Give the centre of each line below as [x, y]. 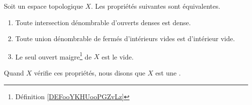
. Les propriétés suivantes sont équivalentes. [156, 6]
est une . [168, 73]
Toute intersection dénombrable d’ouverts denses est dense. [103, 22]
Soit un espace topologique [44, 6]
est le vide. [118, 56]
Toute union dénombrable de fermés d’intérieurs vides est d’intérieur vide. [125, 38]
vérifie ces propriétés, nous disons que [90, 73]
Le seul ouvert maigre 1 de [53, 56]
